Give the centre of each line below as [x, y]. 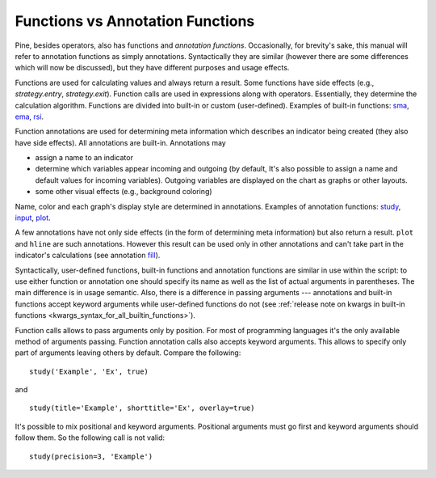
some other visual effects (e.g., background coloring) [124, 192]
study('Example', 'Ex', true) [89, 371]
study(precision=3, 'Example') [91, 456]
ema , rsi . [29, 116]
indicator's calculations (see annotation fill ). [88, 256]
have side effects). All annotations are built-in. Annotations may [120, 142]
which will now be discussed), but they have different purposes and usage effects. [152, 68]
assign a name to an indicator [84, 158]
